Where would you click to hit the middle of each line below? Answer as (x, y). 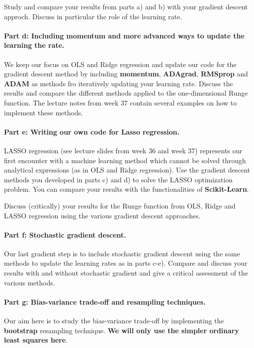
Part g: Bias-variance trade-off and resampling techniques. (105, 301)
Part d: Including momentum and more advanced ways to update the (124, 35)
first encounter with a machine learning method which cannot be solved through (125, 160)
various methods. (30, 282)
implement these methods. (44, 112)
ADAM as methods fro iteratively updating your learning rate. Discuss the (118, 83)
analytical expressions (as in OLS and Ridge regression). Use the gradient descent (127, 170)
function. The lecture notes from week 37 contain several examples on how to (120, 102)
